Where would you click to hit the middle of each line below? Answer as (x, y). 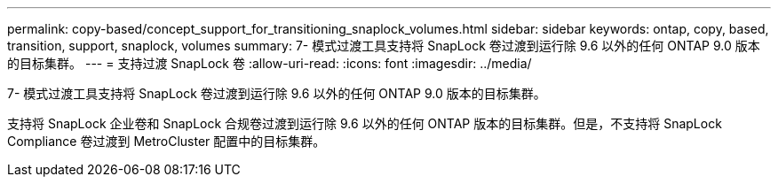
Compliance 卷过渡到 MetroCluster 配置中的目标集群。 (167, 141)
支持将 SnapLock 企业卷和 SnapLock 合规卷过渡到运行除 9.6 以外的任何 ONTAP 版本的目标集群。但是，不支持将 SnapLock (365, 123)
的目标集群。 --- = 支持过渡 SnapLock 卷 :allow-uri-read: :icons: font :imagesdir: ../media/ (270, 63)
